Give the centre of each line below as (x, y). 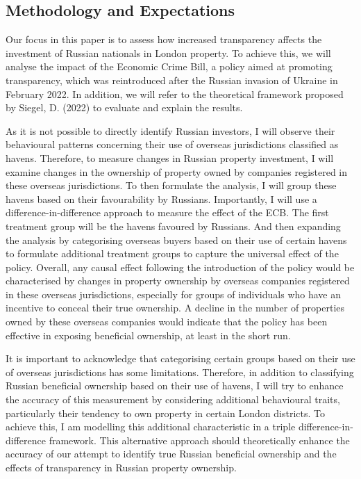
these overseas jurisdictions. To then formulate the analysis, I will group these (171, 185)
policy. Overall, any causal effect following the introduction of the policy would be (180, 267)
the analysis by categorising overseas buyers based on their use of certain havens (176, 239)
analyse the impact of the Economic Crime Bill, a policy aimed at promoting (169, 66)
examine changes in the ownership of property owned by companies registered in (177, 171)
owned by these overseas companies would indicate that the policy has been (167, 322)
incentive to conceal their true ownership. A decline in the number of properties (175, 308)
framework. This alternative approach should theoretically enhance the (199, 440)
